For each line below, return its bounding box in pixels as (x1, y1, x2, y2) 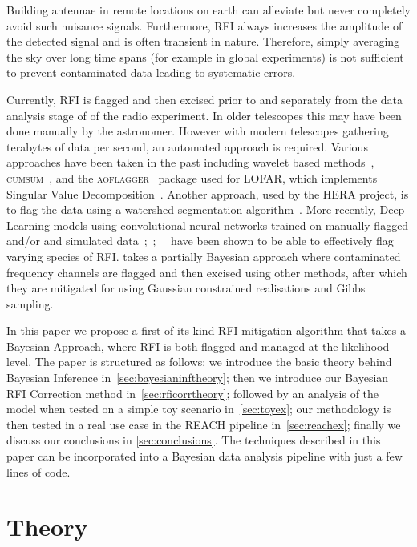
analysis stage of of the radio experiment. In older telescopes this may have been (6, 107, 402, 123)
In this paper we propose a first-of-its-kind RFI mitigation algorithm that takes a (6, 322, 406, 339)
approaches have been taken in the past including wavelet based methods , (6, 154, 374, 171)
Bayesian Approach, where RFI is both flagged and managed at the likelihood (6, 337, 390, 354)
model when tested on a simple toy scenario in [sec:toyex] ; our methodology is (6, 400, 391, 417)
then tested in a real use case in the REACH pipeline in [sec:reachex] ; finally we (6, 416, 401, 432)
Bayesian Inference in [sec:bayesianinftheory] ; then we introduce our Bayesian (6, 369, 389, 386)
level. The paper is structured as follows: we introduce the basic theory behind (6, 353, 392, 370)
